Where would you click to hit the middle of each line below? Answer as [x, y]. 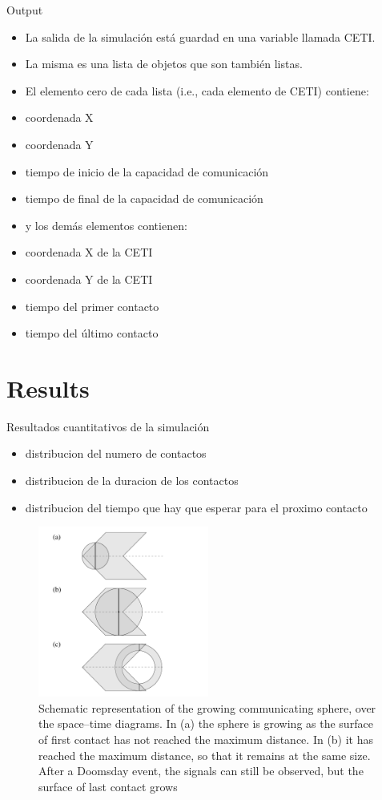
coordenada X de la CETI [89, 252]
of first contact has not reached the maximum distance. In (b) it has [206, 739]
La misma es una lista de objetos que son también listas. [164, 64]
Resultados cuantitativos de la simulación [108, 426]
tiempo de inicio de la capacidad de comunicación [147, 171]
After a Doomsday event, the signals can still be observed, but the [201, 771]
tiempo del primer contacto [92, 306]
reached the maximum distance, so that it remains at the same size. [205, 755]
